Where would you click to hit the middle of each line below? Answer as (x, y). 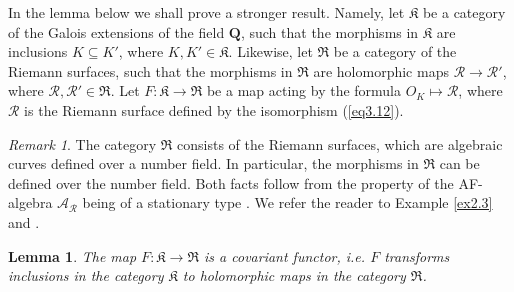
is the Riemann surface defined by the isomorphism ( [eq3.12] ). (214, 109)
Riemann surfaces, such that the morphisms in (150, 70)
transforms (417, 255)
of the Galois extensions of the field (116, 31)
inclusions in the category (86, 275)
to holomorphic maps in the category (294, 275)
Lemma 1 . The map (72, 255)
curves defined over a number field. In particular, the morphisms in (213, 163)
